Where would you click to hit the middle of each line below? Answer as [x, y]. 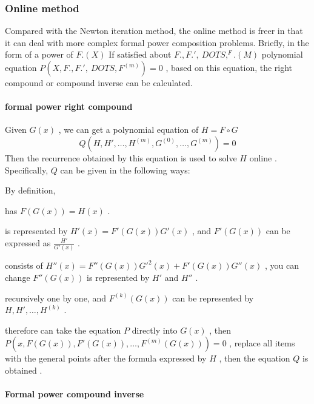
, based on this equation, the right [229, 67]
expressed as [28, 242]
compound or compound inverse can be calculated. [99, 82]
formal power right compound [69, 106]
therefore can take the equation [63, 330]
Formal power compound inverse [75, 394]
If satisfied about [140, 54]
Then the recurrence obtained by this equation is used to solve [121, 157]
